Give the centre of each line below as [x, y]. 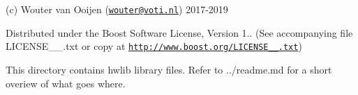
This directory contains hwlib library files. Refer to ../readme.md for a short [169, 69]
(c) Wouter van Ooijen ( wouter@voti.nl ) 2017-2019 [117, 9]
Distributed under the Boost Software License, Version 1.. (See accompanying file [179, 32]
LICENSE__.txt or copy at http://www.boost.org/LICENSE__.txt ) [154, 46]
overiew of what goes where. [66, 83]
